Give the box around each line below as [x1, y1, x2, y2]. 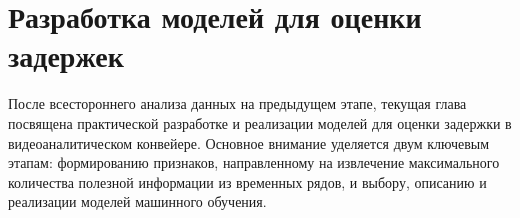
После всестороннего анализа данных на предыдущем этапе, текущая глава [8, 93, 467, 114]
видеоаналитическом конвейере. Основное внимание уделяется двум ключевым [8, 132, 490, 153]
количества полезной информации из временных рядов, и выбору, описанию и [8, 171, 487, 192]
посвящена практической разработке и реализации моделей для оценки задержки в [8, 112, 512, 133]
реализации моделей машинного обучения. [8, 191, 267, 212]
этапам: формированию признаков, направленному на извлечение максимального [8, 152, 500, 173]
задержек [8, 35, 124, 76]
